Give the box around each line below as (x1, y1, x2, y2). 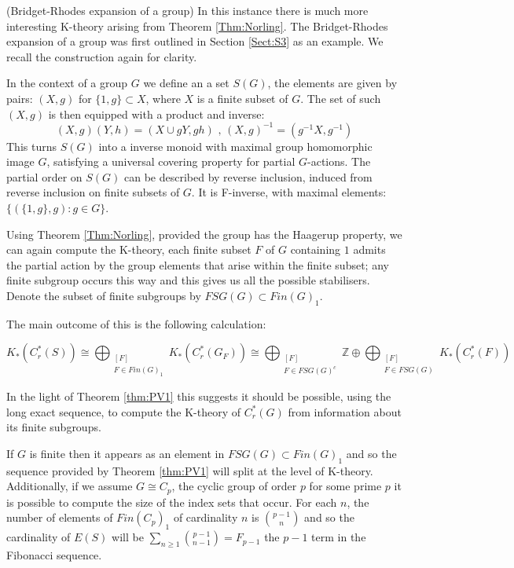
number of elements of (6, 509, 113, 526)
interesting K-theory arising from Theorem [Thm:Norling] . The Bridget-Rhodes (6, 17, 388, 34)
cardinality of (6, 529, 71, 545)
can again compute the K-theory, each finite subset (6, 241, 251, 258)
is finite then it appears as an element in (29, 445, 225, 461)
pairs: (6, 90, 33, 106)
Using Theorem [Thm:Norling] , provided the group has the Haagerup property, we (6, 225, 402, 242)
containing (290, 241, 341, 258)
